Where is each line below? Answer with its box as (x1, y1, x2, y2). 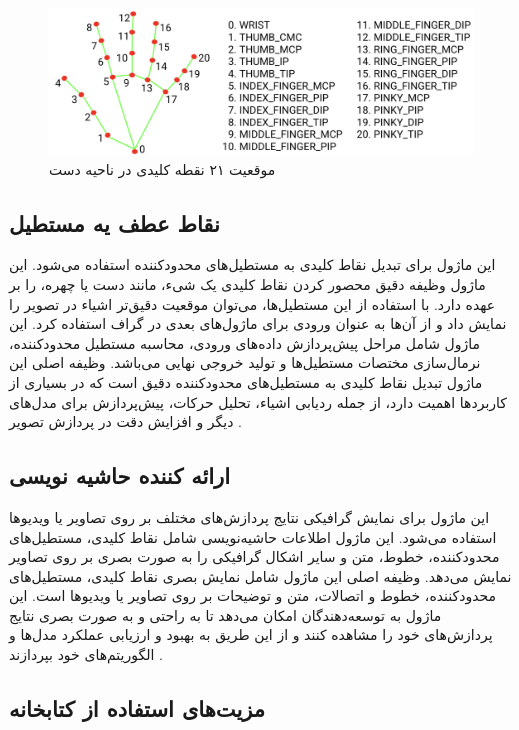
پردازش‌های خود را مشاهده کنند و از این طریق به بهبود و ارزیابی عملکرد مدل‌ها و (9, 624, 493, 645)
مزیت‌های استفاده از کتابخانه (9, 693, 266, 724)
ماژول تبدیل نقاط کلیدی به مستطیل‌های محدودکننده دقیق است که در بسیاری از (9, 371, 483, 392)
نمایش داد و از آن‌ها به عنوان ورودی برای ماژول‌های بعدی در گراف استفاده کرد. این (9, 313, 507, 334)
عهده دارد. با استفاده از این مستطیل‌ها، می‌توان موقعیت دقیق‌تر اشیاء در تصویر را (9, 293, 496, 314)
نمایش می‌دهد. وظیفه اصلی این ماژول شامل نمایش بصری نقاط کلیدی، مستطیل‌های (9, 565, 512, 586)
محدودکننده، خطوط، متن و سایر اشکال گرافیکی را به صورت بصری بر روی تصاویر (9, 546, 500, 567)
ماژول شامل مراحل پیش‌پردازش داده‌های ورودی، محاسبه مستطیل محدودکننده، (9, 332, 481, 353)
